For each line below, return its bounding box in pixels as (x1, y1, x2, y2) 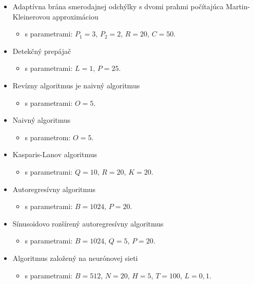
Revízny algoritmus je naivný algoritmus (12, 80, 140, 90)
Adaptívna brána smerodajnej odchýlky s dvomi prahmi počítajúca (12, 1, 224, 11)
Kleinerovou (12, 11, 50, 22)
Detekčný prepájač (12, 45, 71, 56)
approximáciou (52, 11, 99, 22)
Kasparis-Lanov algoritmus (12, 149, 97, 160)
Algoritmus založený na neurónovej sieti (12, 252, 138, 263)
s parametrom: (25, 131, 71, 142)
